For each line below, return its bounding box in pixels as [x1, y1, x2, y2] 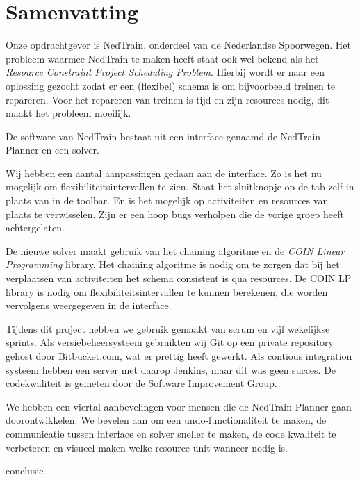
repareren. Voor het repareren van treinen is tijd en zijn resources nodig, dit [6, 92, 329, 106]
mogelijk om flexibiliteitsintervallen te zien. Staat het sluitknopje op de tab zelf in [6, 179, 354, 194]
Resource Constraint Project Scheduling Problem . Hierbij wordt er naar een [6, 65, 325, 79]
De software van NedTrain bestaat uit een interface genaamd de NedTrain [6, 129, 321, 143]
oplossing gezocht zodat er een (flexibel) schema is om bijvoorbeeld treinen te [6, 78, 336, 92]
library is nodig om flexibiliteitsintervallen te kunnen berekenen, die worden [6, 284, 328, 299]
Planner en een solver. [6, 142, 99, 157]
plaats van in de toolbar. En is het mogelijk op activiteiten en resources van [6, 193, 329, 208]
